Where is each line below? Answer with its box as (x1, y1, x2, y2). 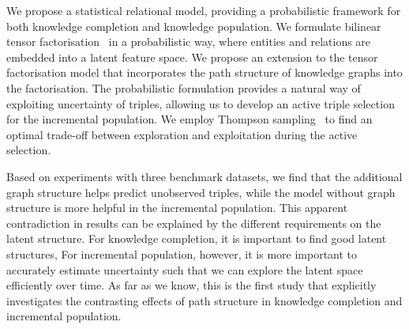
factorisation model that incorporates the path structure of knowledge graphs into (6, 64, 403, 81)
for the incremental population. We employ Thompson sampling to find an (6, 111, 373, 127)
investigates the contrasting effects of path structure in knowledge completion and (6, 292, 403, 308)
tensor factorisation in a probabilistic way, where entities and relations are (6, 33, 371, 50)
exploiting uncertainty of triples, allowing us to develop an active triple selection (6, 95, 395, 112)
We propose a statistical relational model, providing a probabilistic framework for (6, 2, 401, 18)
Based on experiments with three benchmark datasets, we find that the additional (6, 168, 403, 184)
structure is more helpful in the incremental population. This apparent (6, 199, 348, 216)
